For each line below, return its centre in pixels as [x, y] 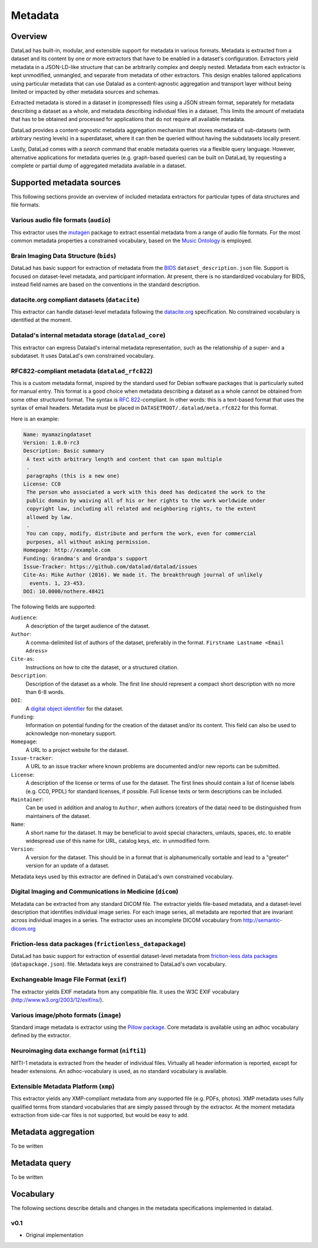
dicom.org [23, 928]
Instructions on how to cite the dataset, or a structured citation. [102, 667]
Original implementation [54, 1235]
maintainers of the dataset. [58, 816]
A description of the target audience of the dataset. [88, 625]
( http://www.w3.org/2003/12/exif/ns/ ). [57, 1000]
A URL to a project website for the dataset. [77, 750]
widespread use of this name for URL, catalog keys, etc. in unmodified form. [118, 840]
